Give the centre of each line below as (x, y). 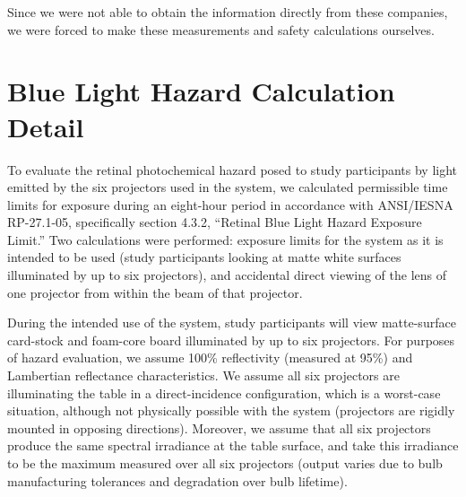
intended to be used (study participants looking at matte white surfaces (204, 257)
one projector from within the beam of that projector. (155, 292)
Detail (46, 126)
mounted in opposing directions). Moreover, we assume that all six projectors (219, 427)
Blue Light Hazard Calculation (201, 91)
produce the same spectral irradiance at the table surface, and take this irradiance (233, 445)
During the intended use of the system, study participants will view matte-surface (232, 323)
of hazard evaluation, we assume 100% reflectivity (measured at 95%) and (210, 357)
